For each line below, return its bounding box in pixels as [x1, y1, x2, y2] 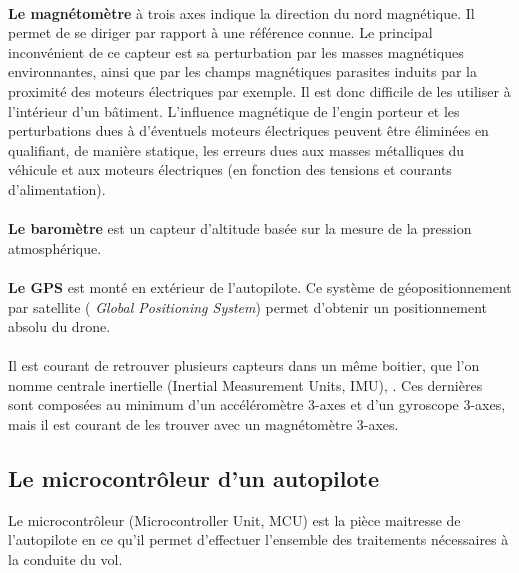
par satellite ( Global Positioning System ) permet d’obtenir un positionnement [8, 296, 488, 317]
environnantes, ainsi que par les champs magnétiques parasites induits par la [8, 61, 477, 82]
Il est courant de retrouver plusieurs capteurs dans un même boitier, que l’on [8, 355, 480, 376]
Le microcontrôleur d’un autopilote [8, 463, 380, 494]
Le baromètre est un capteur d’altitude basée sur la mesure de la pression [8, 218, 472, 239]
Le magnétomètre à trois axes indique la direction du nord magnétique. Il [8, 2, 475, 23]
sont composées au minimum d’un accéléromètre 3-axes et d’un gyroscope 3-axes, [8, 394, 506, 415]
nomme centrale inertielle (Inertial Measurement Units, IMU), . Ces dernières [8, 374, 483, 395]
